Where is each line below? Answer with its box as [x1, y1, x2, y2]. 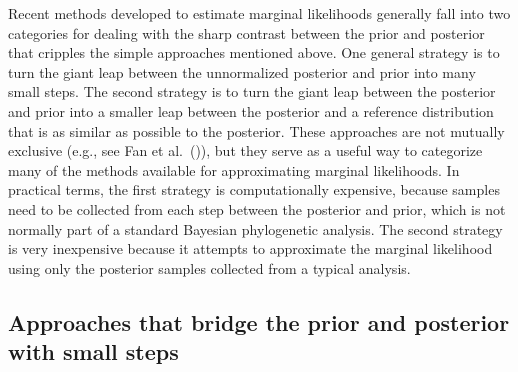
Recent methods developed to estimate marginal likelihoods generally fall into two [8, 3, 511, 23]
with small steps [8, 336, 179, 367]
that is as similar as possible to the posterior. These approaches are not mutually [8, 120, 505, 141]
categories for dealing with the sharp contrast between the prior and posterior [8, 22, 485, 43]
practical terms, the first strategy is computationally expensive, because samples [8, 179, 500, 200]
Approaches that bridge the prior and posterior [8, 306, 510, 337]
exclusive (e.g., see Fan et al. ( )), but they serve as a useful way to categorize [8, 140, 483, 161]
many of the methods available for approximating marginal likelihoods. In [8, 159, 460, 180]
